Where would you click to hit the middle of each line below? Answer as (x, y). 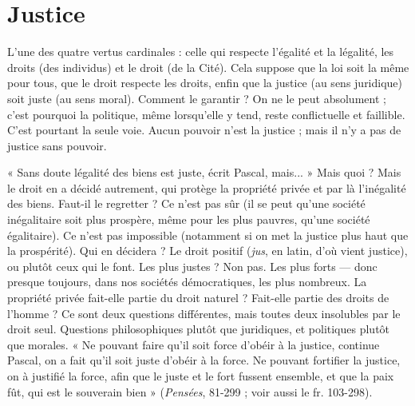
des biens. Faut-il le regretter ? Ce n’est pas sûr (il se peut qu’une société (186, 203)
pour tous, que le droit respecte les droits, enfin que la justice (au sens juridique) (205, 83)
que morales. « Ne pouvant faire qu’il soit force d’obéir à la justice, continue (194, 344)
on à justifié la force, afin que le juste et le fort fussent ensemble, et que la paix (201, 376)
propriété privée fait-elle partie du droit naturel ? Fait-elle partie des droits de (198, 298)
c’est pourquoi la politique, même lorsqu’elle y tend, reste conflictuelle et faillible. (206, 114)
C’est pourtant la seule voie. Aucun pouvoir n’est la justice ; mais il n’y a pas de (204, 130)
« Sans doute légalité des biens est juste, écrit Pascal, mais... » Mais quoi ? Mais (204, 172)
